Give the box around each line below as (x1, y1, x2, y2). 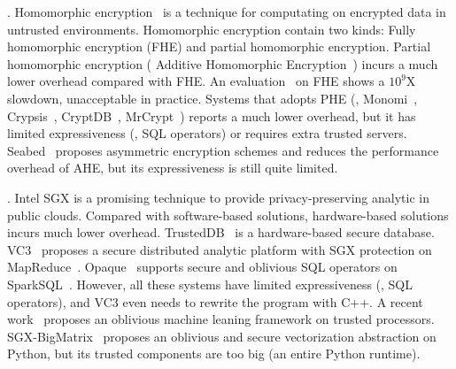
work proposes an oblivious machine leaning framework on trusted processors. (7, 310, 435, 328)
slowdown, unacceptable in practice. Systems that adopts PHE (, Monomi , (7, 88, 418, 107)
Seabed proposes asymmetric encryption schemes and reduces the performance (7, 141, 439, 159)
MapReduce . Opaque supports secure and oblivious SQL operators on (7, 258, 398, 276)
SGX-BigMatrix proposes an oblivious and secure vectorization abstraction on (7, 327, 437, 345)
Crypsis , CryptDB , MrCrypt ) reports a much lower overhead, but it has (7, 106, 416, 125)
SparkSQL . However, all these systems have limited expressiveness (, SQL (7, 274, 413, 293)
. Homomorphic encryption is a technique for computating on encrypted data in (7, 3, 446, 20)
